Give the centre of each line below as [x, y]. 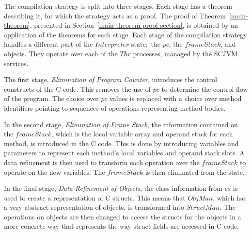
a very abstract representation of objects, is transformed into [94, 207]
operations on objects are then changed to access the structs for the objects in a [123, 216]
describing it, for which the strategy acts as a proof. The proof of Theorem [115, 15]
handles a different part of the [48, 44]
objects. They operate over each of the [61, 53]
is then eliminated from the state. [195, 172]
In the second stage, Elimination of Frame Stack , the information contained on [121, 124]
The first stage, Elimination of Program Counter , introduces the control [110, 79]
